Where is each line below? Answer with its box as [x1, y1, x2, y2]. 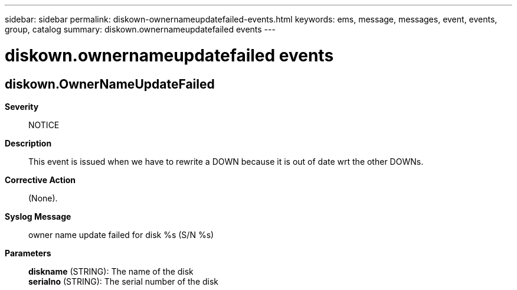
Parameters [5, 247, 51, 258]
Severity [5, 101, 39, 112]
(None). [28, 193, 58, 203]
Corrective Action [5, 174, 76, 185]
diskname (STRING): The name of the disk [28, 266, 194, 276]
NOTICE [28, 119, 60, 130]
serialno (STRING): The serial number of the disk [28, 276, 219, 286]
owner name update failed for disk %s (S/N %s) [28, 229, 214, 240]
